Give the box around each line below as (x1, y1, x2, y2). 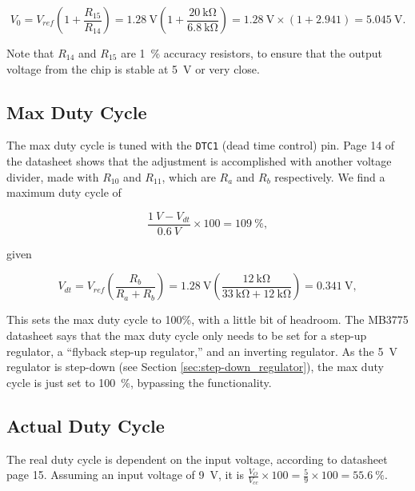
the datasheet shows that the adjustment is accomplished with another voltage (6, 153, 392, 170)
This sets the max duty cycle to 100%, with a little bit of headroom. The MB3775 (6, 311, 409, 328)
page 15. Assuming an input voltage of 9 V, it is (6, 466, 244, 483)
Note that (6, 45, 54, 61)
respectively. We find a (274, 168, 385, 185)
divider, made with (6, 168, 99, 185)
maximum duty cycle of (6, 184, 122, 201)
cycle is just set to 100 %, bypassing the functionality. (6, 373, 272, 390)
